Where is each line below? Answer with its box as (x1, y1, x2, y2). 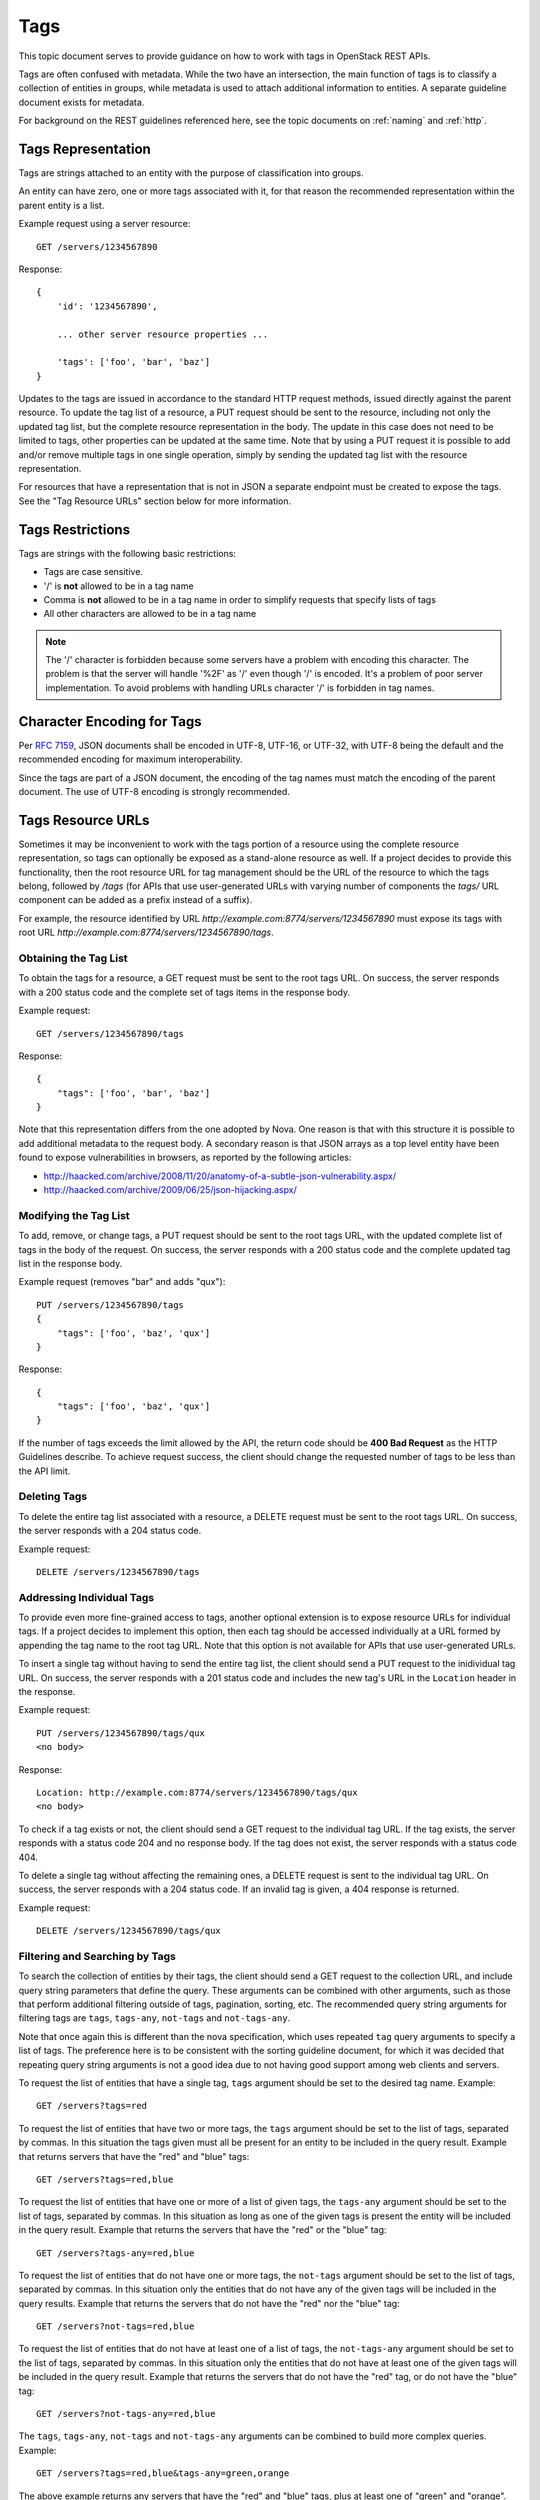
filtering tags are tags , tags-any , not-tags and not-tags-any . (18, 2012, 291, 2024)
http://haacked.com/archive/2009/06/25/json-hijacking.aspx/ (43, 1184, 297, 1196)
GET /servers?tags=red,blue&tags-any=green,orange (36, 2468, 290, 2479)
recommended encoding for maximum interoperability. (18, 753, 244, 765)
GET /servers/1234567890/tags (36, 1028, 185, 1039)
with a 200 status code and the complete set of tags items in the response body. (18, 986, 351, 998)
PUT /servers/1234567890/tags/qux (36, 1727, 205, 1739)
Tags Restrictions (18, 521, 130, 538)
